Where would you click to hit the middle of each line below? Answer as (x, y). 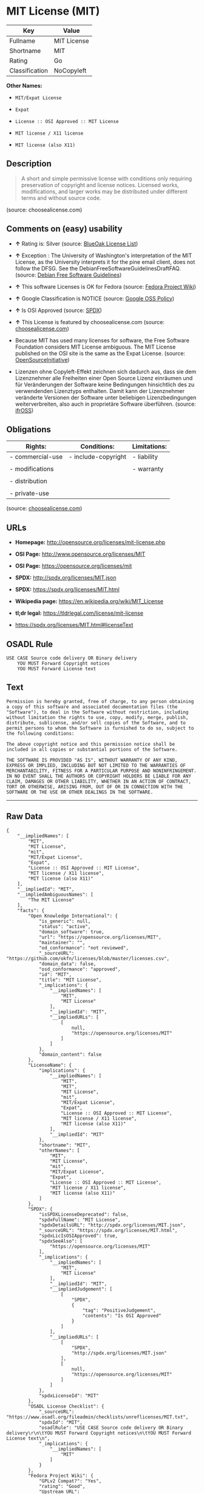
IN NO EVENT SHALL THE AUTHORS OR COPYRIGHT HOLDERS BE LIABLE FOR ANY (99, 776)
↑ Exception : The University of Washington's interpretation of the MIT (104, 255)
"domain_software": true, (71, 932)
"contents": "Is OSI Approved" (122, 1315)
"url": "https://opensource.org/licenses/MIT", (100, 937)
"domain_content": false (70, 1054)
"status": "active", (65, 926)
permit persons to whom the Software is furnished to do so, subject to (100, 728)
